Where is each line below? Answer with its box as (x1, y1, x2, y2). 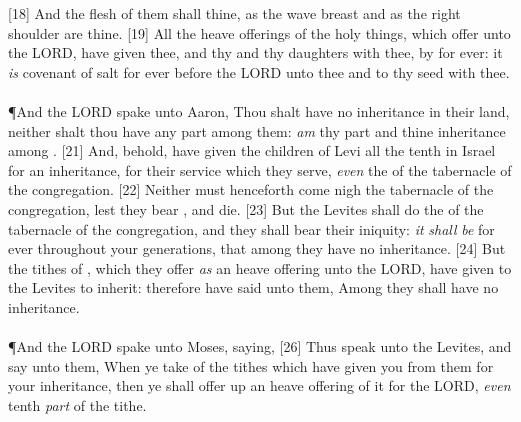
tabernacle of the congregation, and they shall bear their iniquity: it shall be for (8, 218, 495, 239)
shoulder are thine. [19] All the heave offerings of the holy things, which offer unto (8, 22, 511, 43)
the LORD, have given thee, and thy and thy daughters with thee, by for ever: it (8, 42, 503, 63)
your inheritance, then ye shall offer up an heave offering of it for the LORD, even (8, 375, 511, 396)
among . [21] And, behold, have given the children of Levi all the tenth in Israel (8, 140, 496, 161)
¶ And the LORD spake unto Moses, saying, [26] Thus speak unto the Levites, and (8, 336, 512, 357)
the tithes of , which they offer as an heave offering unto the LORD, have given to (8, 257, 512, 278)
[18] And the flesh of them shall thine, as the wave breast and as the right (8, 3, 461, 23)
